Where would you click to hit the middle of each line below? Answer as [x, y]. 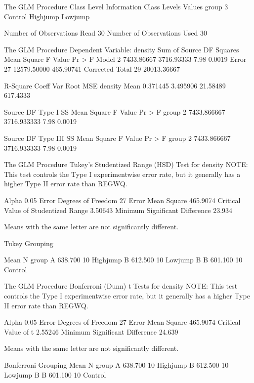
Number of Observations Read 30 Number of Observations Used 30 [106, 33]
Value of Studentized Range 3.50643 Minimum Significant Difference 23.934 [118, 210]
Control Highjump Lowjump [47, 16]
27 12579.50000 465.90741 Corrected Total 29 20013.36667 [92, 68]
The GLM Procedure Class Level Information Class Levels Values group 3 [116, 6]
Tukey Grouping [29, 243]
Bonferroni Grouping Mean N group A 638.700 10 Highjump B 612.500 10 [116, 365]
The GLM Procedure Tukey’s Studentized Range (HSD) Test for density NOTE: [126, 164]
